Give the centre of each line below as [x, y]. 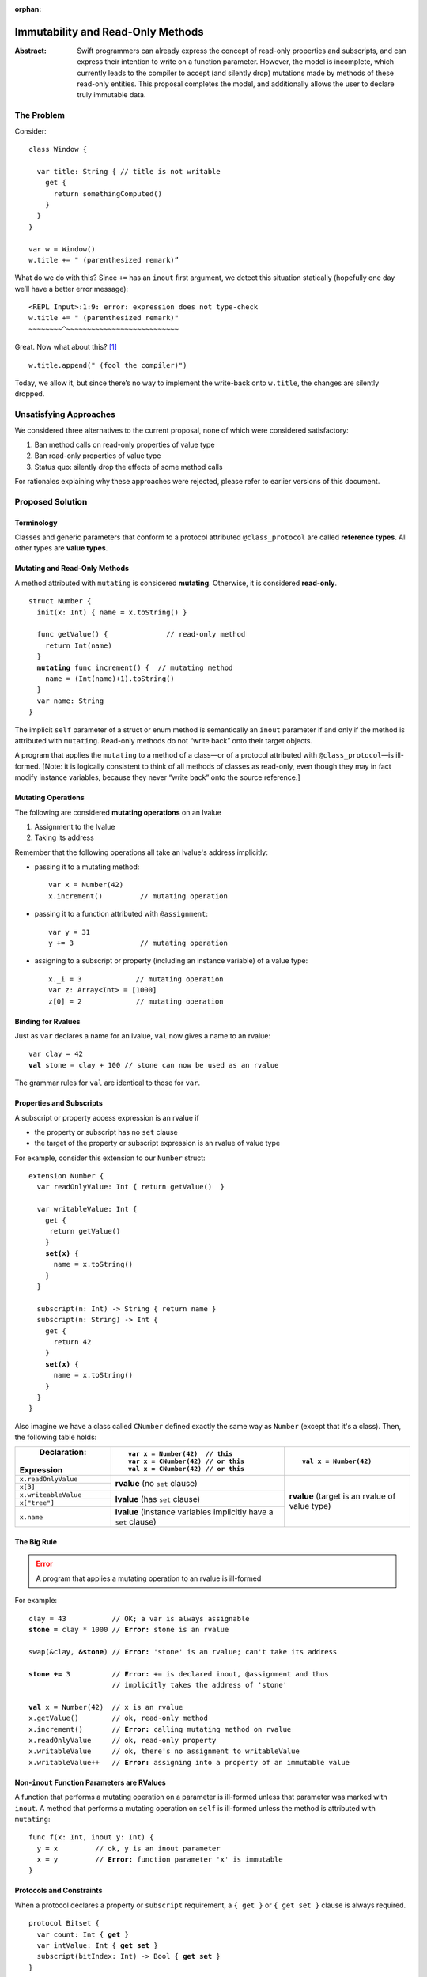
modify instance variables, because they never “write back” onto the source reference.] [157, 777]
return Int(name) [78, 645]
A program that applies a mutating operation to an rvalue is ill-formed [149, 1578]
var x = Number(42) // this [180, 1454]
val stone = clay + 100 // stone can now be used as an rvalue [154, 1065]
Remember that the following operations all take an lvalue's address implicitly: [141, 852]
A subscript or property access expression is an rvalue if [107, 1117]
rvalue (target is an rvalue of [342, 1496]
